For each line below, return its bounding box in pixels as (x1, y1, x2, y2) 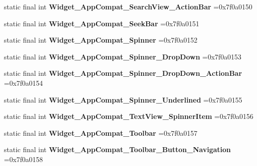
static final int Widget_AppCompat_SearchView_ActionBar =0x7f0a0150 (4, 1, 253, 11)
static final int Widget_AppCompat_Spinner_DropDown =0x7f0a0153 (4, 51, 242, 61)
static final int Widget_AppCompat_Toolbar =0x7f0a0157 (4, 127, 198, 138)
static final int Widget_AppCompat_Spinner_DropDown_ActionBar (4, 68, 242, 78)
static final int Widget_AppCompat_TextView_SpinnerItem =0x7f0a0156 (4, 111, 254, 121)
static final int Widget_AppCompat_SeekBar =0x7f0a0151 (4, 18, 200, 28)
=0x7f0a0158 (4, 154, 43, 164)
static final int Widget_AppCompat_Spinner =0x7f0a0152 (4, 35, 198, 45)
